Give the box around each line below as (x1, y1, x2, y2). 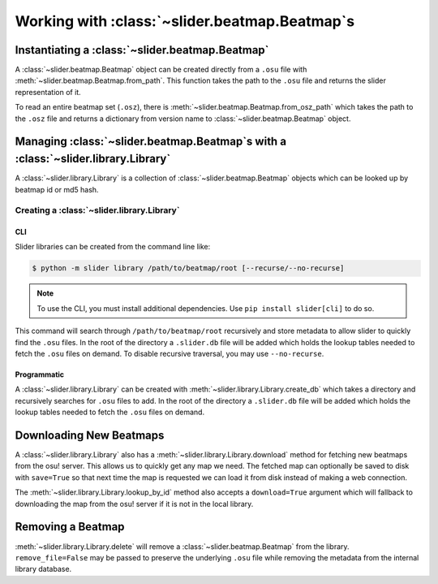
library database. (15, 565, 72, 574)
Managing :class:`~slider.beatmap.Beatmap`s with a (15, 135, 287, 149)
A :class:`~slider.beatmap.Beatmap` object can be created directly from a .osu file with (15, 65, 307, 75)
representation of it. (15, 87, 81, 97)
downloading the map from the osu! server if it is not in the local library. (15, 499, 254, 508)
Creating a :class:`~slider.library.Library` (15, 205, 180, 216)
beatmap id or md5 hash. (15, 184, 99, 194)
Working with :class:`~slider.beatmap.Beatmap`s (15, 12, 355, 30)
